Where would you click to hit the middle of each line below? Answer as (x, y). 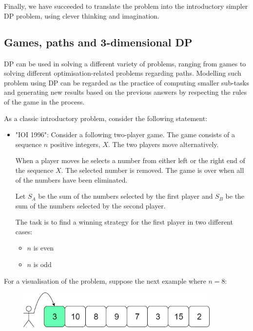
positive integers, (75, 144)
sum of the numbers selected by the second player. (90, 205)
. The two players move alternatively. (164, 144)
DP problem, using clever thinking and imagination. (82, 15)
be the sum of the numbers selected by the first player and (126, 196)
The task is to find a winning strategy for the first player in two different (124, 222)
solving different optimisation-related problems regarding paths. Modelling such (123, 73)
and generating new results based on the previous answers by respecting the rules (126, 92)
